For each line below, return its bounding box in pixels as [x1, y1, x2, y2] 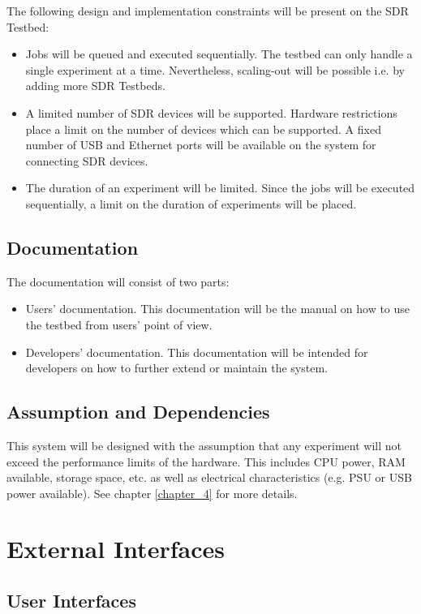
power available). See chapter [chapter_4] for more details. [6, 484, 298, 501]
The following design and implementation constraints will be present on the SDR [6, 2, 409, 19]
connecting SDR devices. [25, 152, 148, 169]
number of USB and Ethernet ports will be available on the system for [25, 136, 376, 153]
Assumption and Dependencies [6, 399, 270, 424]
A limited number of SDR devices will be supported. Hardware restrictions [25, 104, 397, 121]
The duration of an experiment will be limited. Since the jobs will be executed [25, 179, 415, 196]
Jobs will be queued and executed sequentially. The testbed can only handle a [25, 45, 413, 62]
